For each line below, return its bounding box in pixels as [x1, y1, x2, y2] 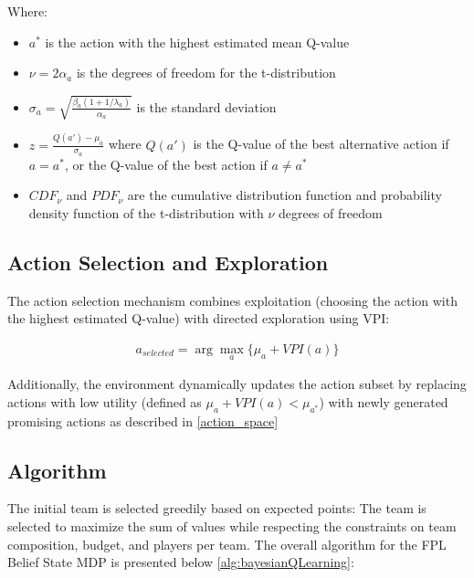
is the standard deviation [136, 97, 277, 116]
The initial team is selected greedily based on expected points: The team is [7, 499, 427, 518]
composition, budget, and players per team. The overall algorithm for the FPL [7, 534, 447, 553]
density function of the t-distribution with [28, 203, 264, 222]
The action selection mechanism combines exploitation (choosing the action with [7, 290, 458, 310]
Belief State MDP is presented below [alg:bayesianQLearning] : [7, 552, 354, 572]
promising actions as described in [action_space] [7, 411, 279, 430]
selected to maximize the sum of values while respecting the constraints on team [7, 516, 457, 535]
